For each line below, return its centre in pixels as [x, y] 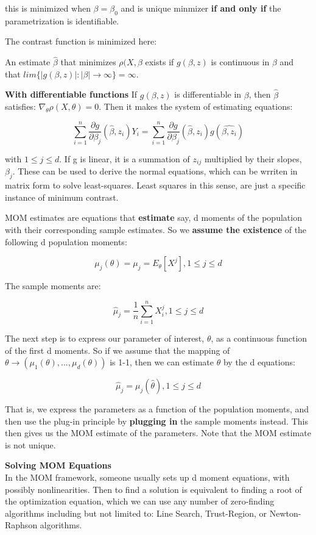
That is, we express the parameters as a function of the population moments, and [157, 409]
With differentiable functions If [71, 94]
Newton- [285, 513]
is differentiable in [208, 94]
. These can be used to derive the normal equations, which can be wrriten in [155, 171]
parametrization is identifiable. [62, 20]
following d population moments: [66, 241]
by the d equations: [259, 362]
